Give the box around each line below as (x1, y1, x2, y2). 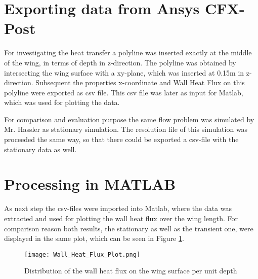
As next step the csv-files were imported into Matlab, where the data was (4, 203, 232, 214)
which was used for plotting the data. (4, 97, 120, 108)
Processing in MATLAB (4, 173, 176, 194)
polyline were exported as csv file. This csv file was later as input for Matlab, (4, 87, 243, 97)
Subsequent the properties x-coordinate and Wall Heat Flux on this (35, 77, 245, 88)
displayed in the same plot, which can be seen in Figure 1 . (4, 233, 184, 243)
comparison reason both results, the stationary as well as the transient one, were (4, 223, 253, 233)
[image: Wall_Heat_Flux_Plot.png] (24, 251, 141, 258)
